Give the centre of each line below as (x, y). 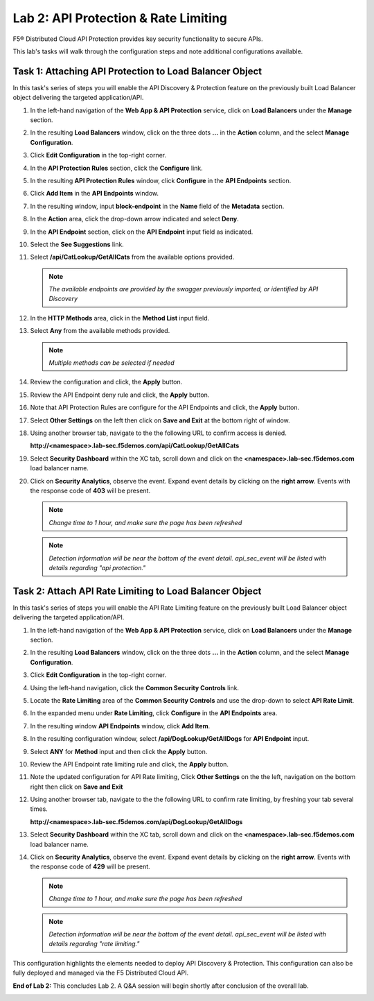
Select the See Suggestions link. (77, 244)
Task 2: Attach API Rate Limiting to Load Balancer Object (137, 591)
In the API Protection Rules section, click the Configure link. (117, 168)
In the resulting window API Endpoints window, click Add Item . (120, 726)
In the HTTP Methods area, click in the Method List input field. (120, 318)
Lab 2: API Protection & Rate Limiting (120, 18)
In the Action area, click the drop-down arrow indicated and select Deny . (134, 219)
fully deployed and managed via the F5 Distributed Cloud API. (101, 973)
